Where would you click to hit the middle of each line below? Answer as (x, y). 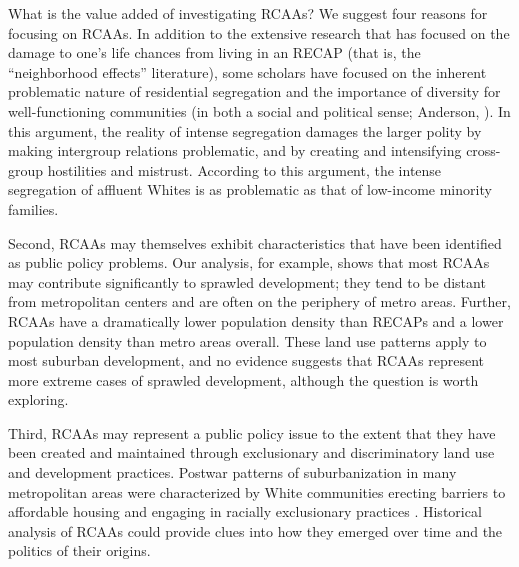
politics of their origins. (79, 550)
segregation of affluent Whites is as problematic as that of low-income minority (250, 189)
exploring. (38, 399)
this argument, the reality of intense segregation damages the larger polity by (245, 130)
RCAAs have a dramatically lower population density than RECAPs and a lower (256, 320)
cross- (483, 150)
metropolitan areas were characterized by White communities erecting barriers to (257, 491)
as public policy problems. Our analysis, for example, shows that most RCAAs (249, 262)
